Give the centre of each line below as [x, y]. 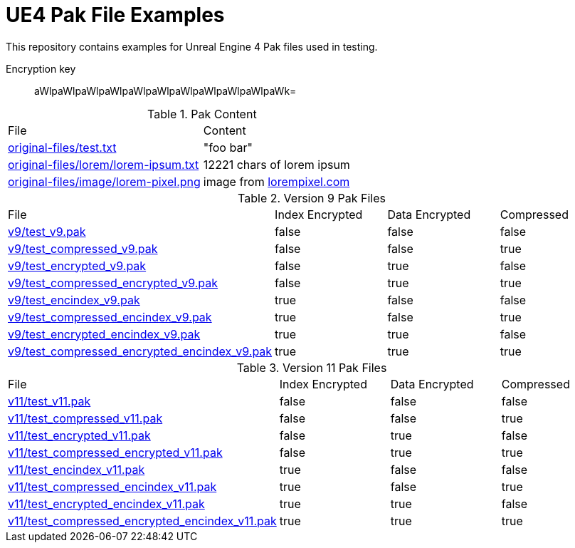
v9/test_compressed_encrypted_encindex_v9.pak [140, 351]
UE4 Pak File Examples [115, 15]
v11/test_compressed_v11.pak [85, 418]
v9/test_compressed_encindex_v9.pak [110, 317]
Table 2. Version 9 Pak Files [312, 198]
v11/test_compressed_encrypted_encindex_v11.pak [142, 521]
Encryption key [41, 68]
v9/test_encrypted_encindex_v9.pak [104, 334]
